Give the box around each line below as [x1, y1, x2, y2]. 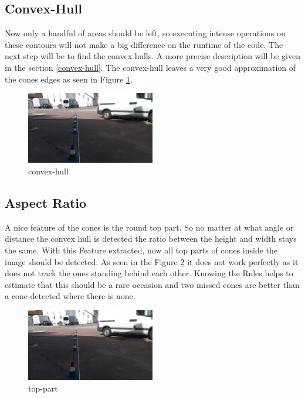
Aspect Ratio [5, 194, 87, 212]
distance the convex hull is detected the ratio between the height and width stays [5, 232, 297, 245]
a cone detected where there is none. [5, 290, 135, 302]
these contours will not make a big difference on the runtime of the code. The [5, 38, 283, 50]
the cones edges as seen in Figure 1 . [5, 73, 133, 85]
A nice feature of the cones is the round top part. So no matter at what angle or [5, 221, 294, 233]
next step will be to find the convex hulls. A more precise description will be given [5, 50, 301, 62]
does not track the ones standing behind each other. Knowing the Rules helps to [5, 267, 293, 279]
